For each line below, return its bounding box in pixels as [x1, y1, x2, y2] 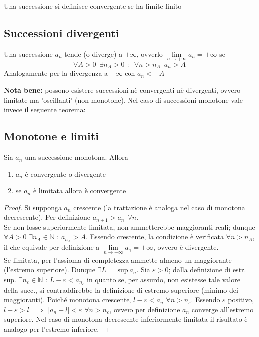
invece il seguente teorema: [4, 104, 86, 114]
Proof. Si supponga [4, 202, 62, 212]
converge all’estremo [191, 304, 254, 314]
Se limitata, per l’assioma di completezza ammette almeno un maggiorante [4, 254, 232, 265]
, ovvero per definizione [109, 304, 180, 314]
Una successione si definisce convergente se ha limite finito [4, 1, 182, 11]
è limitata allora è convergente [33, 185, 126, 196]
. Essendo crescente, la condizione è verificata [85, 231, 224, 242]
